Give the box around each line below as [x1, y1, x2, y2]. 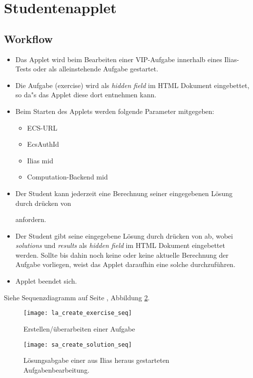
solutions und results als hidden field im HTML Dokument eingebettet [15, 240, 225, 250]
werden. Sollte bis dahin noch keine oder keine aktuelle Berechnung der [15, 249, 229, 260]
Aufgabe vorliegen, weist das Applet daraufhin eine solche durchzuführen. [15, 259, 235, 269]
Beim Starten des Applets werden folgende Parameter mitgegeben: [15, 106, 214, 116]
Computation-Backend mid [27, 172, 108, 182]
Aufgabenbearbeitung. [23, 364, 90, 375]
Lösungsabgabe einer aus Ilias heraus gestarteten [23, 355, 169, 365]
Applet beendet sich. [15, 276, 77, 286]
